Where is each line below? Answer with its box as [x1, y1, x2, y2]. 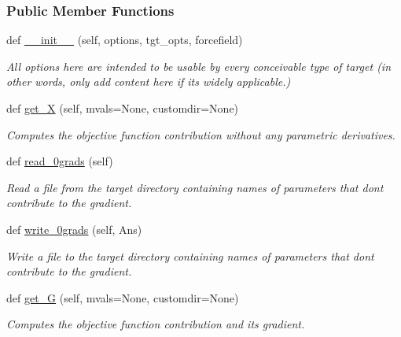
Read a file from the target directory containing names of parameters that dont [6, 179, 384, 195]
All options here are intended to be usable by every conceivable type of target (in [6, 57, 392, 74]
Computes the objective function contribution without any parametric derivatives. [6, 126, 395, 143]
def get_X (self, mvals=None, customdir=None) [6, 100, 239, 116]
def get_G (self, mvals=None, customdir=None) [6, 289, 239, 306]
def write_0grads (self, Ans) [6, 220, 142, 237]
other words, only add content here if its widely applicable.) [6, 73, 291, 90]
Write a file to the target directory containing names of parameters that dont [6, 247, 374, 264]
